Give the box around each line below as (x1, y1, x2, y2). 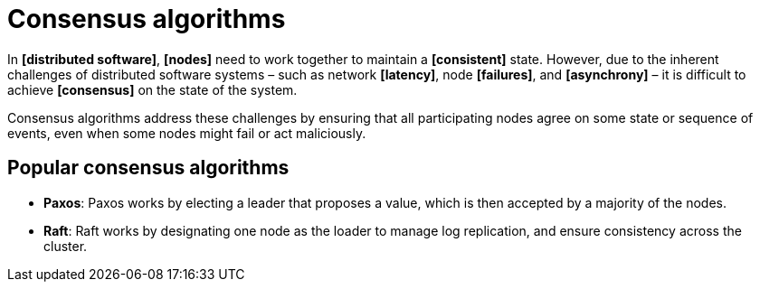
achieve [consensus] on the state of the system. (7, 81, 298, 98)
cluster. (43, 238, 88, 254)
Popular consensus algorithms (7, 156, 290, 180)
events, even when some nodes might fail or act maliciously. (7, 125, 366, 141)
